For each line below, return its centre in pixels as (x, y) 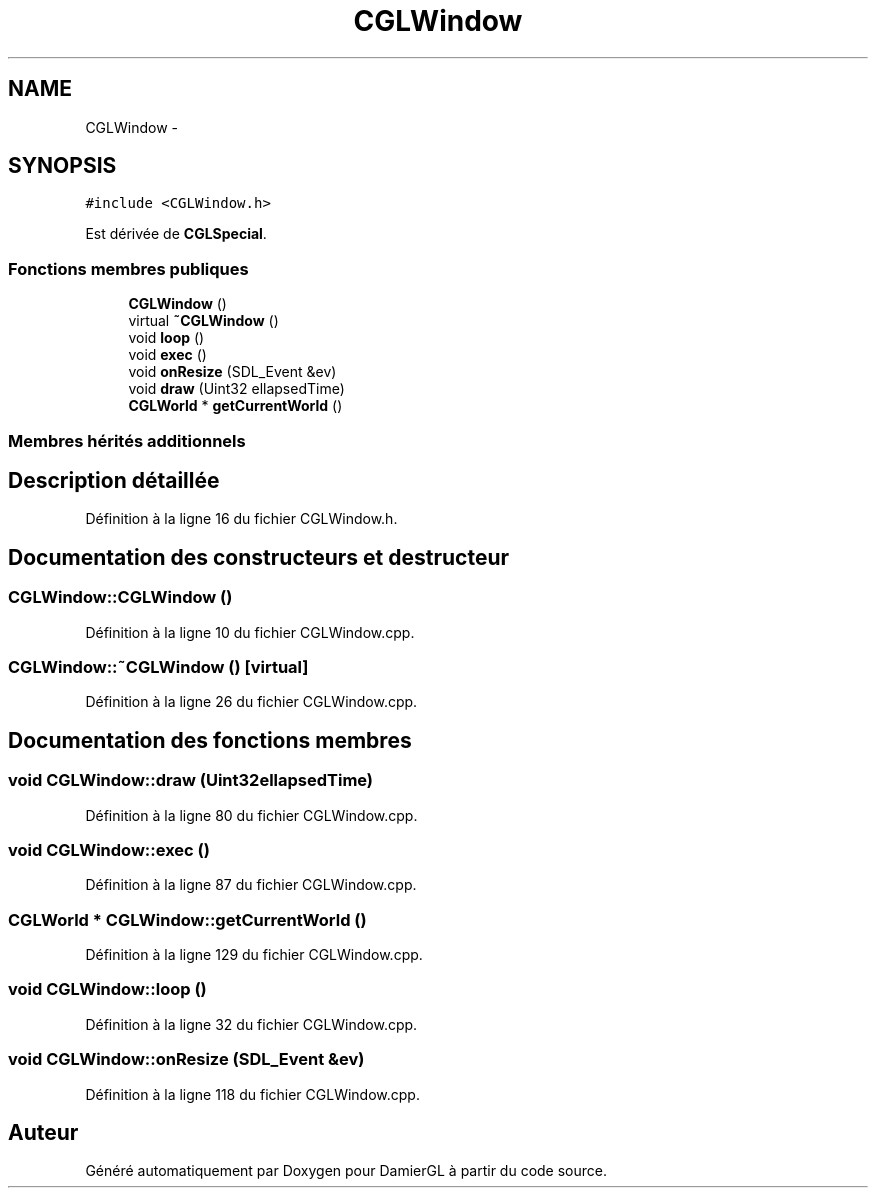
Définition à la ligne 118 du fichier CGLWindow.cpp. (252, 1094)
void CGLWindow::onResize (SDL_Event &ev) (186, 1059)
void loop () (166, 338)
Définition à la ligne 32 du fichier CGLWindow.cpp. (251, 1024)
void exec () (167, 355)
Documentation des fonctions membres (210, 740)
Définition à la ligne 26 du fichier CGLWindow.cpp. (251, 702)
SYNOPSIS (62, 166)
